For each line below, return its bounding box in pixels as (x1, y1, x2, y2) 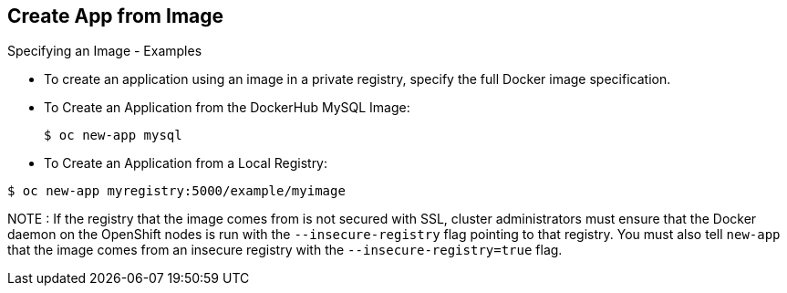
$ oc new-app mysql (44, 128, 182, 143)
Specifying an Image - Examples (7, 43, 202, 59)
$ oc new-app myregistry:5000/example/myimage (7, 183, 346, 199)
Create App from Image (7, 5, 224, 27)
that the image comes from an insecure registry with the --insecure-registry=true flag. (7, 242, 563, 258)
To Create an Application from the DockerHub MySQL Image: (44, 99, 410, 116)
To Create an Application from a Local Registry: (44, 155, 328, 172)
